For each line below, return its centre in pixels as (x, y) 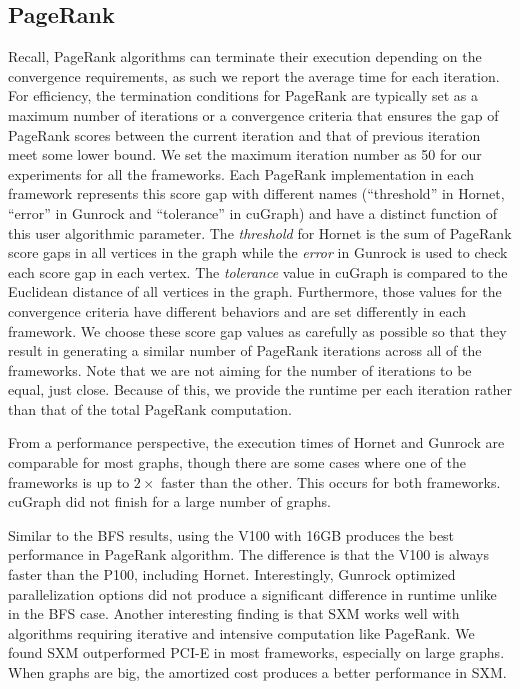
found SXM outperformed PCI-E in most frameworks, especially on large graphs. (256, 652)
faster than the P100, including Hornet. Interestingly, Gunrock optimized (232, 574)
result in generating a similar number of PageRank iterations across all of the (245, 350)
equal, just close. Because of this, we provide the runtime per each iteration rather (260, 389)
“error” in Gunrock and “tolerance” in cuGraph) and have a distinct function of (253, 212)
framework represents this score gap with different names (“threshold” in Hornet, (256, 193)
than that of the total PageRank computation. (150, 408)
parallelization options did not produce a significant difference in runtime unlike (252, 593)
